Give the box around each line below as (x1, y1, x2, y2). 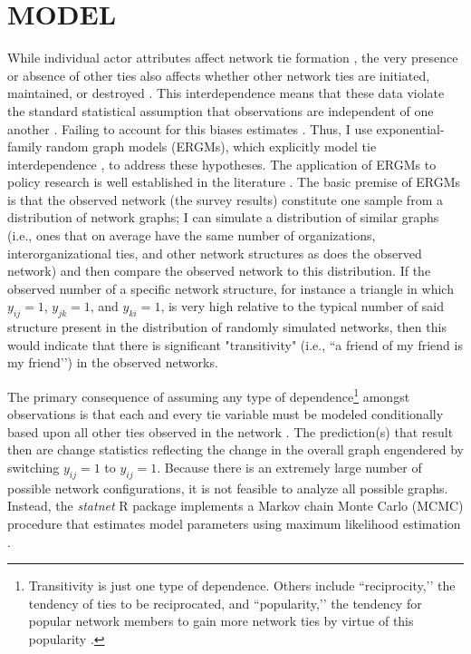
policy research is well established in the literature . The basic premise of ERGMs (7, 172, 461, 191)
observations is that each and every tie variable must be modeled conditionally (7, 405, 444, 424)
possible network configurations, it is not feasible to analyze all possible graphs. (7, 478, 448, 497)
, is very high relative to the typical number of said (160, 297, 444, 316)
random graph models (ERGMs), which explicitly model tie (45, 137, 377, 156)
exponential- (376, 119, 445, 138)
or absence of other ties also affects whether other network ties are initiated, (7, 65, 430, 84)
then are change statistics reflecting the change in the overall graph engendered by (7, 440, 465, 459)
